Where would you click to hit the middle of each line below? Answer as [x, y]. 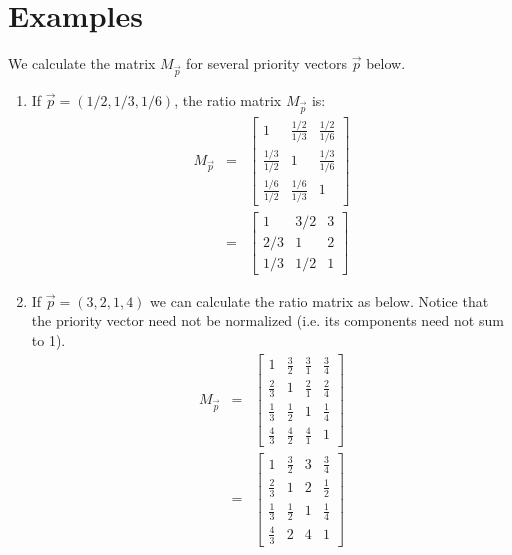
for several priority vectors [267, 63]
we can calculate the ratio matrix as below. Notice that [319, 300]
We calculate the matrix [82, 63]
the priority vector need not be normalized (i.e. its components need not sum [267, 320]
